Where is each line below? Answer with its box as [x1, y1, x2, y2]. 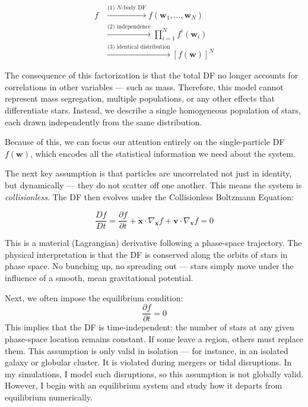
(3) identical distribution [107, 44, 170, 51]
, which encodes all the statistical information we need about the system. [30, 147, 296, 159]
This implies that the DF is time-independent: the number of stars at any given [5, 321, 294, 333]
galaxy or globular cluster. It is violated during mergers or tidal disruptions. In [5, 356, 292, 368]
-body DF [121, 5, 147, 11]
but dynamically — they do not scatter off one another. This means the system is [5, 179, 302, 191]
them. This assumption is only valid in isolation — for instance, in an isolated [5, 344, 288, 356]
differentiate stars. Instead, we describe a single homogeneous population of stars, [5, 104, 301, 116]
